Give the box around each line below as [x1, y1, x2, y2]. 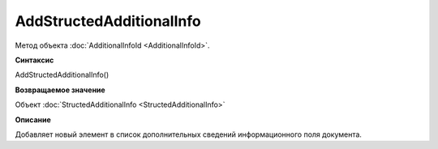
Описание [15, 114, 52, 125]
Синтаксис [15, 55, 54, 65]
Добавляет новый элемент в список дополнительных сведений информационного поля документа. [15, 130, 363, 139]
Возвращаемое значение [15, 85, 105, 95]
